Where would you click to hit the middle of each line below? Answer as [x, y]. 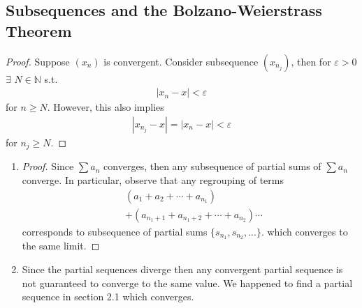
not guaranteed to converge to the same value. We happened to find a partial [187, 283]
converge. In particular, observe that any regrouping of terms [153, 179]
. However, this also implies [106, 107]
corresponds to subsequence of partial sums [115, 231]
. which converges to [304, 231]
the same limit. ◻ [61, 246]
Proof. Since [48, 166]
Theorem [39, 30]
